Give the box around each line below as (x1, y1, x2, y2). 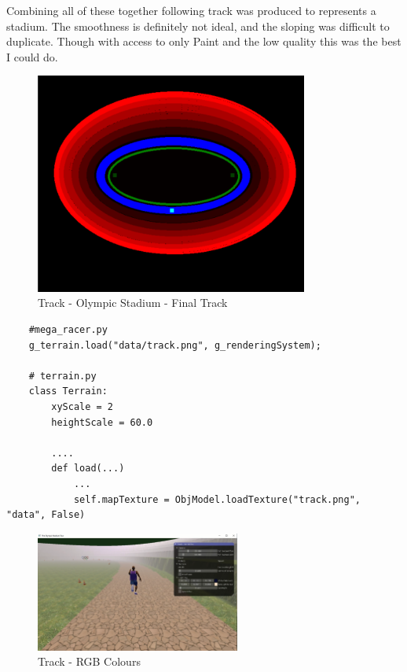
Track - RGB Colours (38, 653, 141, 670)
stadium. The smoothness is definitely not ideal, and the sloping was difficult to (6, 17, 390, 34)
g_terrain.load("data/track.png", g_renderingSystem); (28, 339, 321, 351)
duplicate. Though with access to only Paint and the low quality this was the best (6, 33, 401, 50)
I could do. (6, 48, 58, 65)
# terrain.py (28, 370, 97, 382)
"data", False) (6, 509, 86, 521)
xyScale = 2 (51, 401, 114, 412)
